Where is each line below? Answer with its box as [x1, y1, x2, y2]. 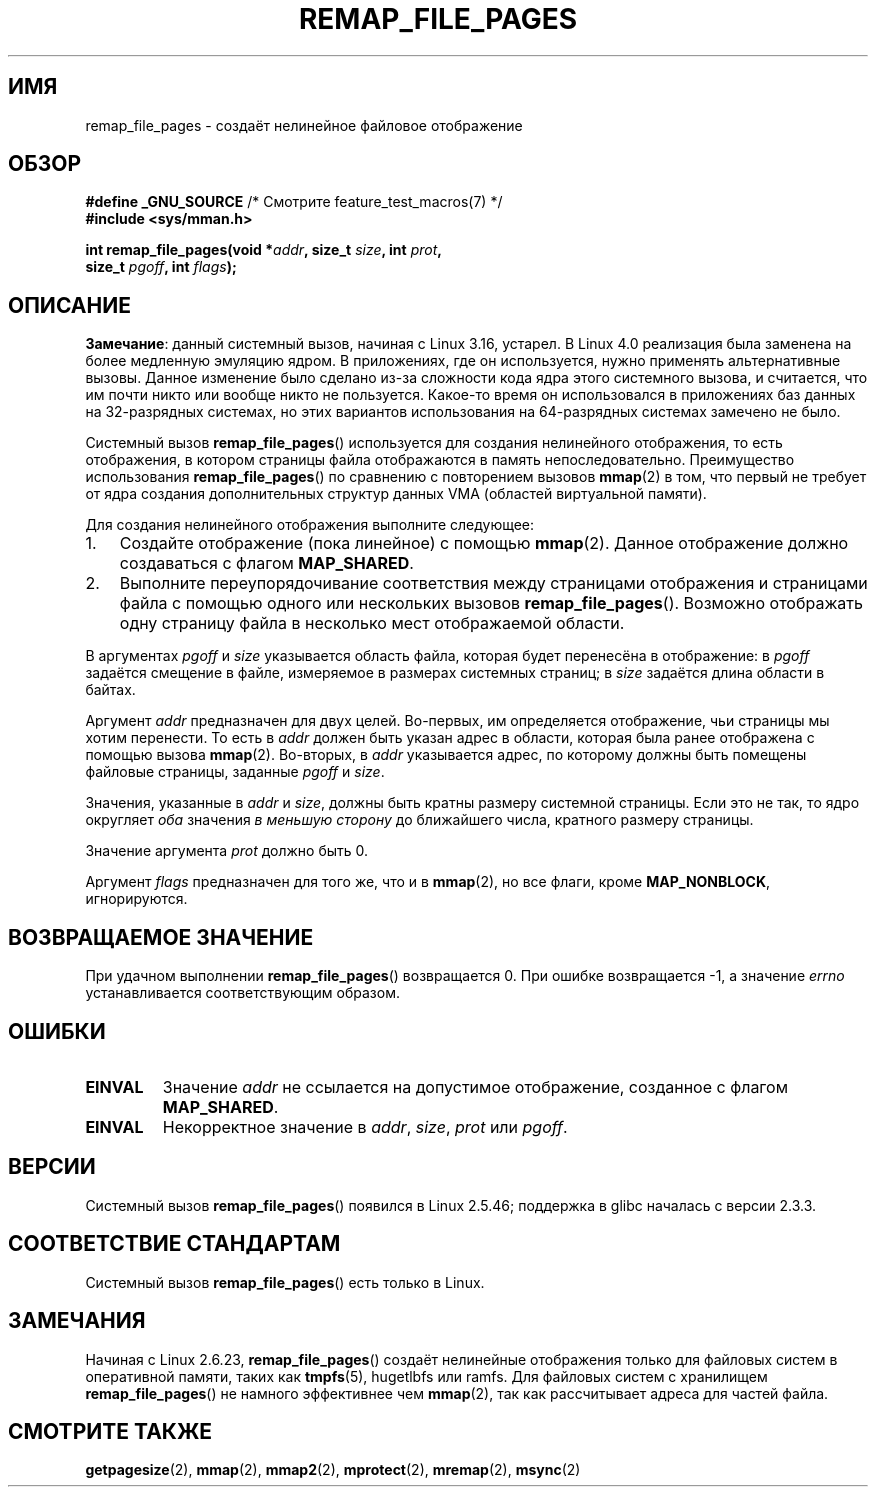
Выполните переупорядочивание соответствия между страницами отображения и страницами [119, 573, 868, 594]
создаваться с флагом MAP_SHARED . [119, 553, 414, 574]
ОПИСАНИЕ [8, 292, 131, 318]
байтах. [85, 681, 136, 699]
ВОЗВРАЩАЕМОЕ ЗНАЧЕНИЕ [8, 924, 314, 950]
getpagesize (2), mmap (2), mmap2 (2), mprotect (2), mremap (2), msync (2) [85, 1461, 581, 1479]
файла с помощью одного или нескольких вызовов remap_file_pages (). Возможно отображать [119, 593, 863, 614]
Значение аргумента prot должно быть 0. [85, 842, 369, 860]
